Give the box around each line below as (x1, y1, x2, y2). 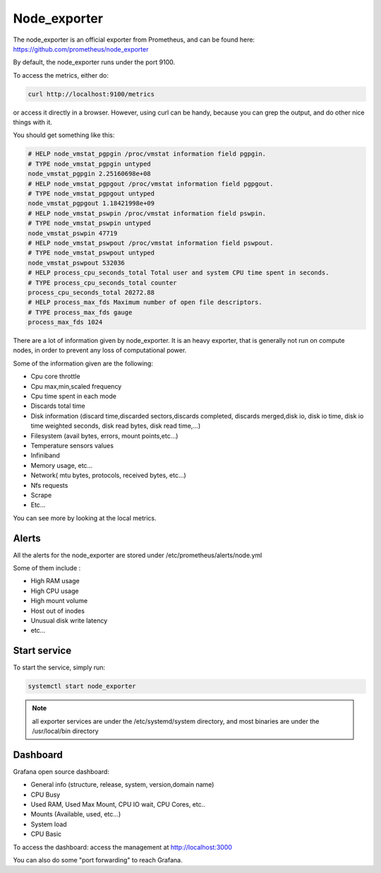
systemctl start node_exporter (28, 682, 137, 691)
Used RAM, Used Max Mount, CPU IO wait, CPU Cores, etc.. (30, 800, 206, 809)
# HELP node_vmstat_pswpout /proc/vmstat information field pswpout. (28, 239, 274, 247)
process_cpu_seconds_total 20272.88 (28, 288, 155, 296)
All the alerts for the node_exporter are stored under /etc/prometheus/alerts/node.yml (13, 551, 262, 559)
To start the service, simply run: (13, 663, 106, 672)
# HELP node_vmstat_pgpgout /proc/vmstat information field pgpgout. (28, 180, 274, 187)
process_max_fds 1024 (28, 318, 103, 327)
